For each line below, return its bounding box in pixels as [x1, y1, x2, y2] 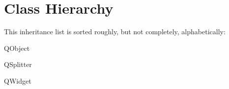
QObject [4, 43, 30, 53]
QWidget [4, 75, 31, 86]
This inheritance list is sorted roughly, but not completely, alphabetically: [4, 26, 226, 37]
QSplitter [4, 59, 32, 69]
